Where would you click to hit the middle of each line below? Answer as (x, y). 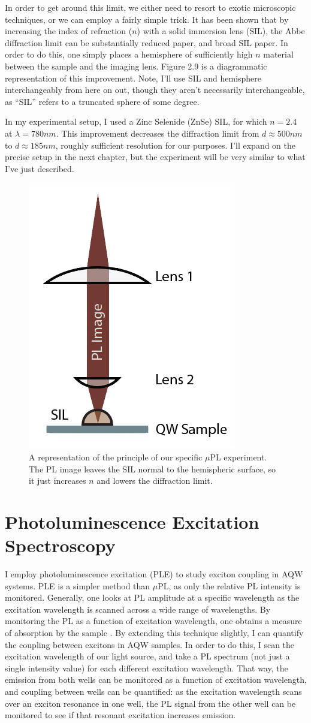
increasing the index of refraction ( (69, 31)
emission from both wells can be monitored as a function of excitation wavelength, (156, 680)
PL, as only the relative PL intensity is (229, 585)
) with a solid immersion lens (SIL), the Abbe (221, 31)
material (278, 54)
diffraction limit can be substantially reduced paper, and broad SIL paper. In (147, 42)
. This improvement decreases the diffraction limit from (158, 133)
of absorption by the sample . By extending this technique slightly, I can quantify (154, 632)
